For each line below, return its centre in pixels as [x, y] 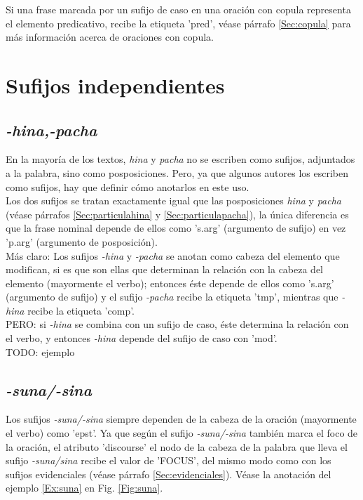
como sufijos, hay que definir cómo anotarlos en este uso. [128, 186]
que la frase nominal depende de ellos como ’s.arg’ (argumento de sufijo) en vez [176, 228]
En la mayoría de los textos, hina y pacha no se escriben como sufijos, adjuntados [180, 159]
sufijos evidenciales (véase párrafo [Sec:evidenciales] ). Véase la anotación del [169, 474]
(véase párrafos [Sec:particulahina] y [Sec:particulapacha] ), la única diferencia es [177, 214]
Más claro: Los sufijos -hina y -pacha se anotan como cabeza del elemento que [173, 255]
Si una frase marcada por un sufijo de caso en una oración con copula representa [178, 9]
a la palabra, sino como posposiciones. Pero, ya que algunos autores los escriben [177, 172]
